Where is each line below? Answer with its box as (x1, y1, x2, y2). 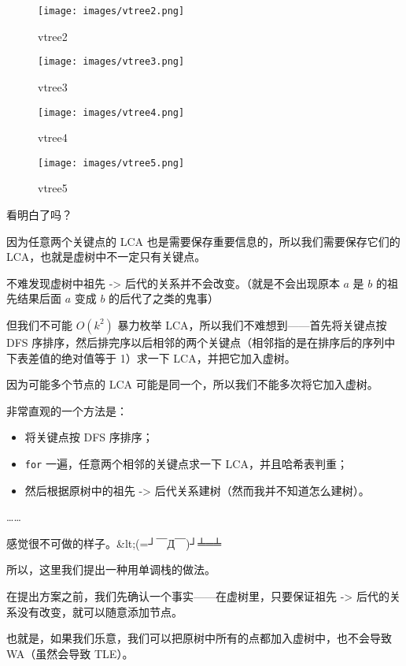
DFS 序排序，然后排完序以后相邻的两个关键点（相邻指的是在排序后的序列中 (6, 333, 396, 350)
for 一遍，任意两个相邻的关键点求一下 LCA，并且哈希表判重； (24, 455, 348, 471)
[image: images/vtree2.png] (38, 6, 185, 17)
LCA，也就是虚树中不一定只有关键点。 (6, 248, 206, 265)
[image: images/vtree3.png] (38, 56, 185, 68)
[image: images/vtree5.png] (38, 157, 185, 169)
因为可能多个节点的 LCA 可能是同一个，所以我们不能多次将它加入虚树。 (6, 376, 378, 393)
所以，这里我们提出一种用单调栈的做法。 (6, 561, 216, 578)
